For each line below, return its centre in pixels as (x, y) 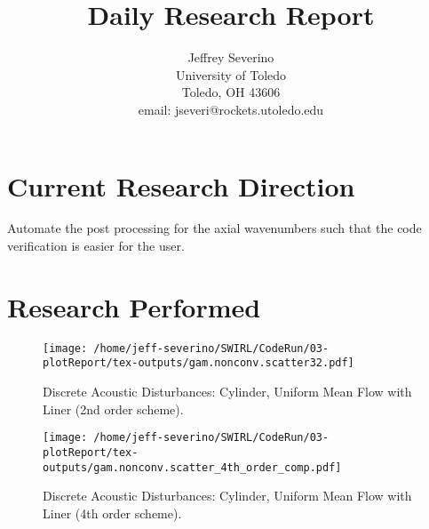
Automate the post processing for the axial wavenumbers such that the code (214, 228)
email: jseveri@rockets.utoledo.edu (231, 109)
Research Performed (134, 306)
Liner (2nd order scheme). (113, 409)
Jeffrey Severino (231, 57)
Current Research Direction (181, 185)
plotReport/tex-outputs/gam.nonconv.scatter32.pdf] (199, 363)
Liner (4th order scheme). (112, 513)
